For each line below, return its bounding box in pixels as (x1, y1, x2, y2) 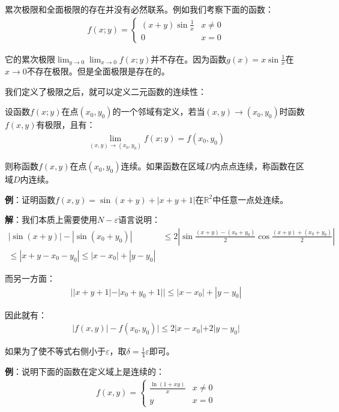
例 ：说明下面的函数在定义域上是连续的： (5, 365, 164, 378)
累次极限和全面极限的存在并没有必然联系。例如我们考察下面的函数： (5, 3, 274, 15)
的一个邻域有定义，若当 (112, 105, 205, 118)
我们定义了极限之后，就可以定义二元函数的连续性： (5, 85, 206, 97)
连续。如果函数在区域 (121, 160, 205, 172)
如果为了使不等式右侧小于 (5, 345, 106, 357)
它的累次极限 (5, 52, 55, 65)
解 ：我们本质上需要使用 (5, 213, 97, 226)
